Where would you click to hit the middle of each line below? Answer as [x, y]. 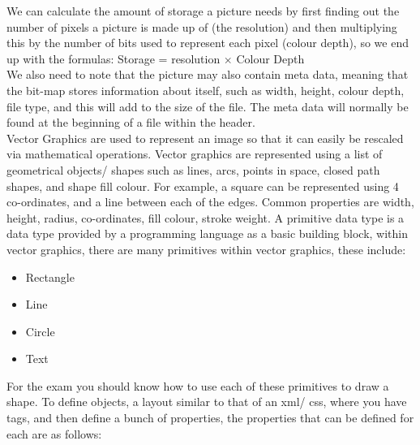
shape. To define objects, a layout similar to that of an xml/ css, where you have [207, 402]
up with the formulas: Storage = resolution [114, 58]
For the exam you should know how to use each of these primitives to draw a [198, 385]
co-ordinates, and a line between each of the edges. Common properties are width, [210, 202]
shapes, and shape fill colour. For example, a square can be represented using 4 [203, 186]
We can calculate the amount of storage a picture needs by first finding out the [203, 11]
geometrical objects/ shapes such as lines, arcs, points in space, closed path [193, 169]
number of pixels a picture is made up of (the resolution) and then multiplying [202, 26]
